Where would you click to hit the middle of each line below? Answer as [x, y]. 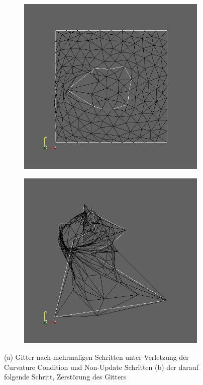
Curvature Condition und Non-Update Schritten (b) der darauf [101, 367]
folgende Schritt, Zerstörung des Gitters [65, 377]
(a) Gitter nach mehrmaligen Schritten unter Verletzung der [96, 357]
